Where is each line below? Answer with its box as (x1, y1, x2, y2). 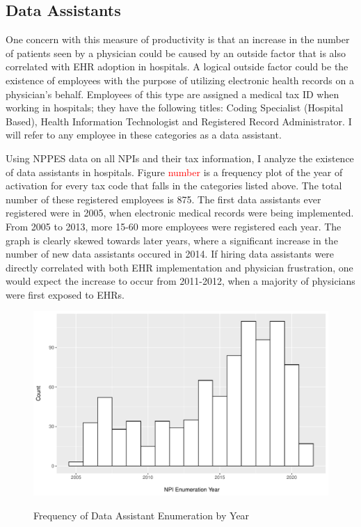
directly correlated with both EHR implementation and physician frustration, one (6, 260, 353, 274)
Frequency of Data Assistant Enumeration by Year (33, 508, 250, 523)
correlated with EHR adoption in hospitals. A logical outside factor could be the (6, 59, 348, 74)
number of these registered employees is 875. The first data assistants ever (6, 191, 321, 206)
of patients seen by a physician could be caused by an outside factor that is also (6, 45, 346, 60)
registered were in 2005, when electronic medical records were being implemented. (6, 205, 354, 220)
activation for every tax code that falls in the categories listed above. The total (6, 178, 342, 193)
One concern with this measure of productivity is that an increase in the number (6, 32, 350, 47)
